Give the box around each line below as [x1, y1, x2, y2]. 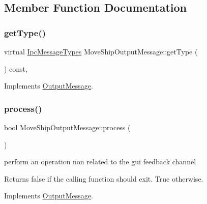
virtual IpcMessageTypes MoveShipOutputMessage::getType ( [4, 46, 198, 56]
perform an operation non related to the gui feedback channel [4, 156, 196, 167]
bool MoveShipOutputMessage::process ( [4, 122, 131, 132]
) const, [4, 63, 27, 74]
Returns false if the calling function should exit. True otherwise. [4, 173, 203, 184]
